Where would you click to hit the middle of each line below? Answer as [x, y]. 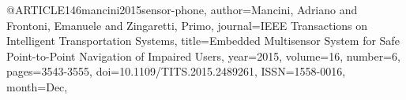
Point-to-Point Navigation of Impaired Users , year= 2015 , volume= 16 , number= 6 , [203, 56]
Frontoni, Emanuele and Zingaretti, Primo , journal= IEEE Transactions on [187, 25]
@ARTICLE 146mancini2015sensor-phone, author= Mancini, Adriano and [182, 9]
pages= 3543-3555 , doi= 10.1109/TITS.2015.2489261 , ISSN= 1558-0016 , [176, 71]
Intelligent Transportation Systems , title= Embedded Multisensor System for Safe [203, 41]
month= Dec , [37, 86]
